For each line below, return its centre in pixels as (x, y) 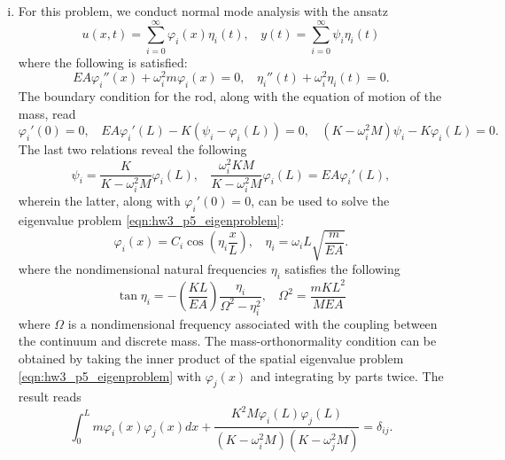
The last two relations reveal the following (132, 149)
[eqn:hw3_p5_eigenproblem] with (109, 375)
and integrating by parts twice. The (347, 375)
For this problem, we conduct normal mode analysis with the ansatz (203, 11)
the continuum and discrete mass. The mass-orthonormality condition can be (227, 341)
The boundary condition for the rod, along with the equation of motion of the (230, 96)
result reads (50, 397)
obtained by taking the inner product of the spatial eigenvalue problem (211, 358)
